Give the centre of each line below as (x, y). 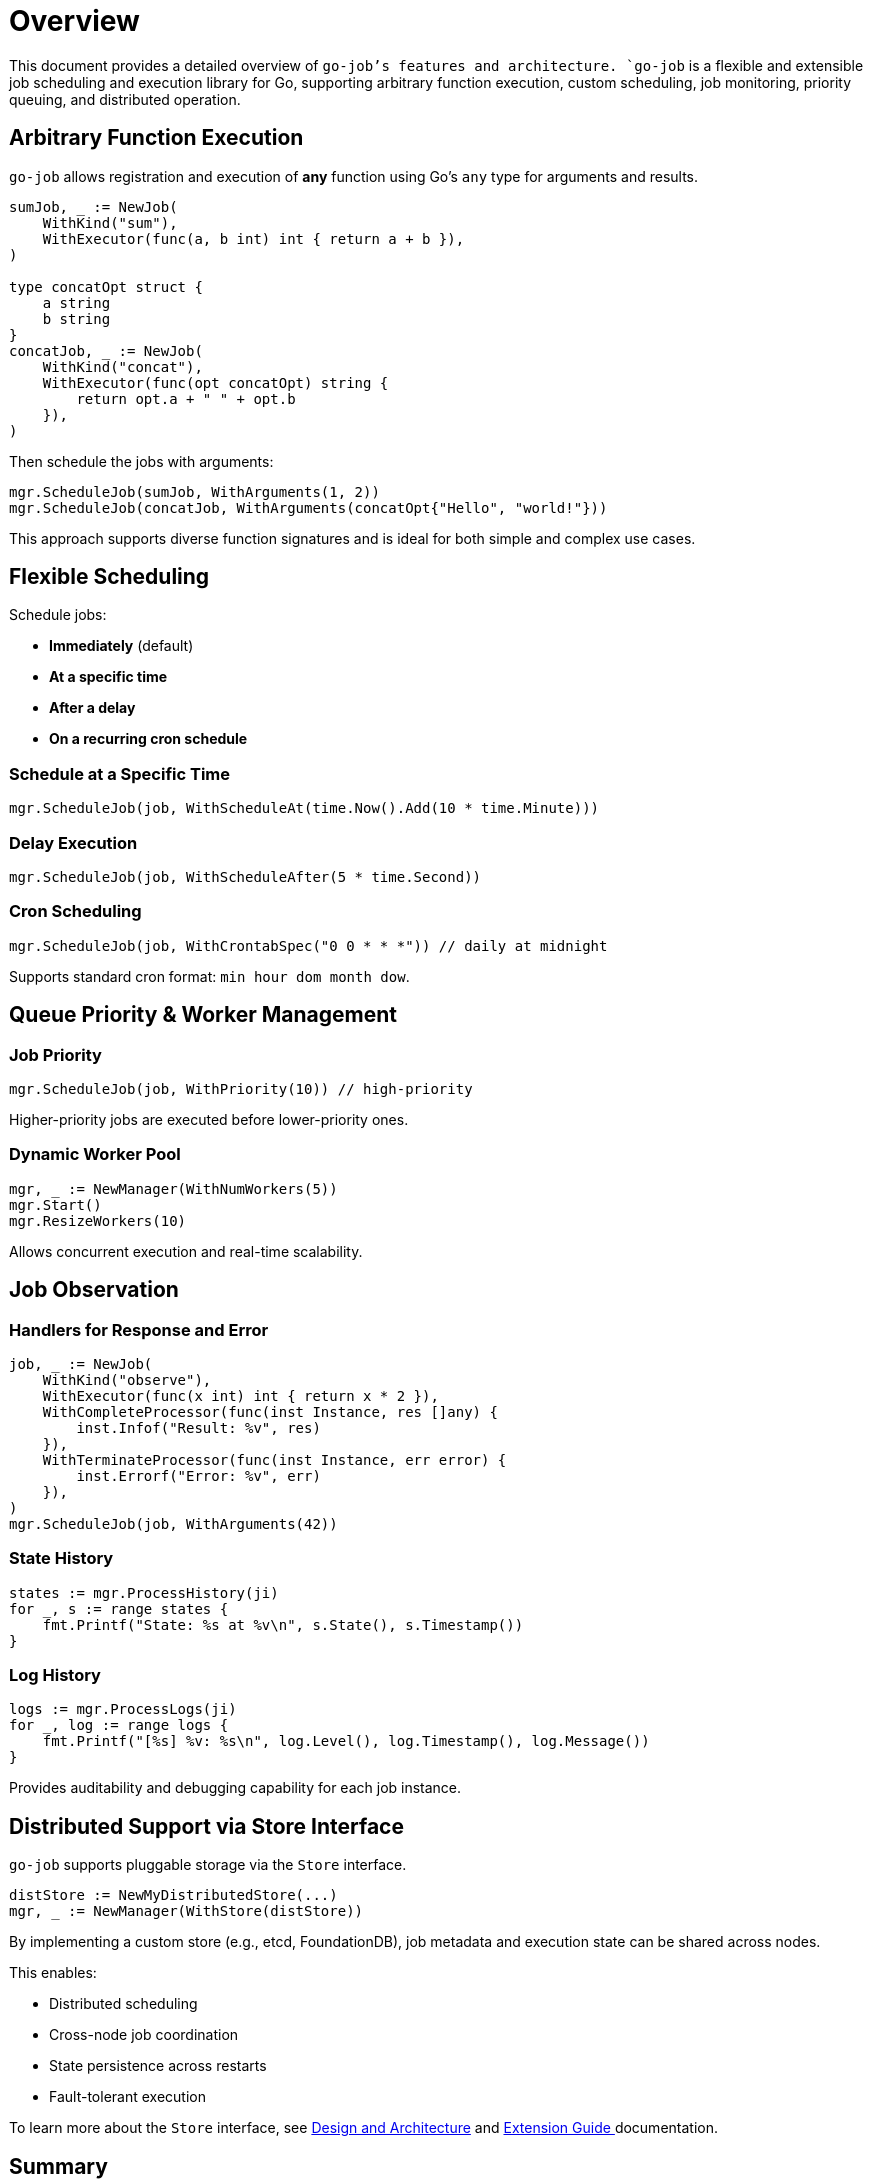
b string (76, 318)
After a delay (92, 708)
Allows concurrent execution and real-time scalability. (186, 1251)
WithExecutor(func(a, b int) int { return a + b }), (253, 238)
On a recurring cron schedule (148, 739)
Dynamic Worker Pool (95, 1154)
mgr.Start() (55, 1204)
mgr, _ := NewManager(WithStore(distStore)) (186, 1911)
